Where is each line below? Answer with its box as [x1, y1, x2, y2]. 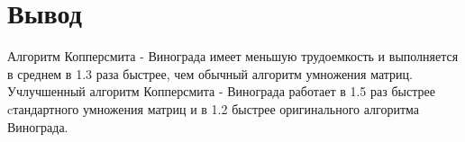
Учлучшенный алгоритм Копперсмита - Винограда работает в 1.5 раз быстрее [7, 82, 435, 101]
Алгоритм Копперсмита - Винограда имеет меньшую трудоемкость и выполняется [7, 47, 459, 66]
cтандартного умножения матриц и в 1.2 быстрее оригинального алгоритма [7, 99, 420, 118]
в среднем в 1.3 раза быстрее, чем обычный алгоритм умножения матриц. [7, 64, 413, 83]
